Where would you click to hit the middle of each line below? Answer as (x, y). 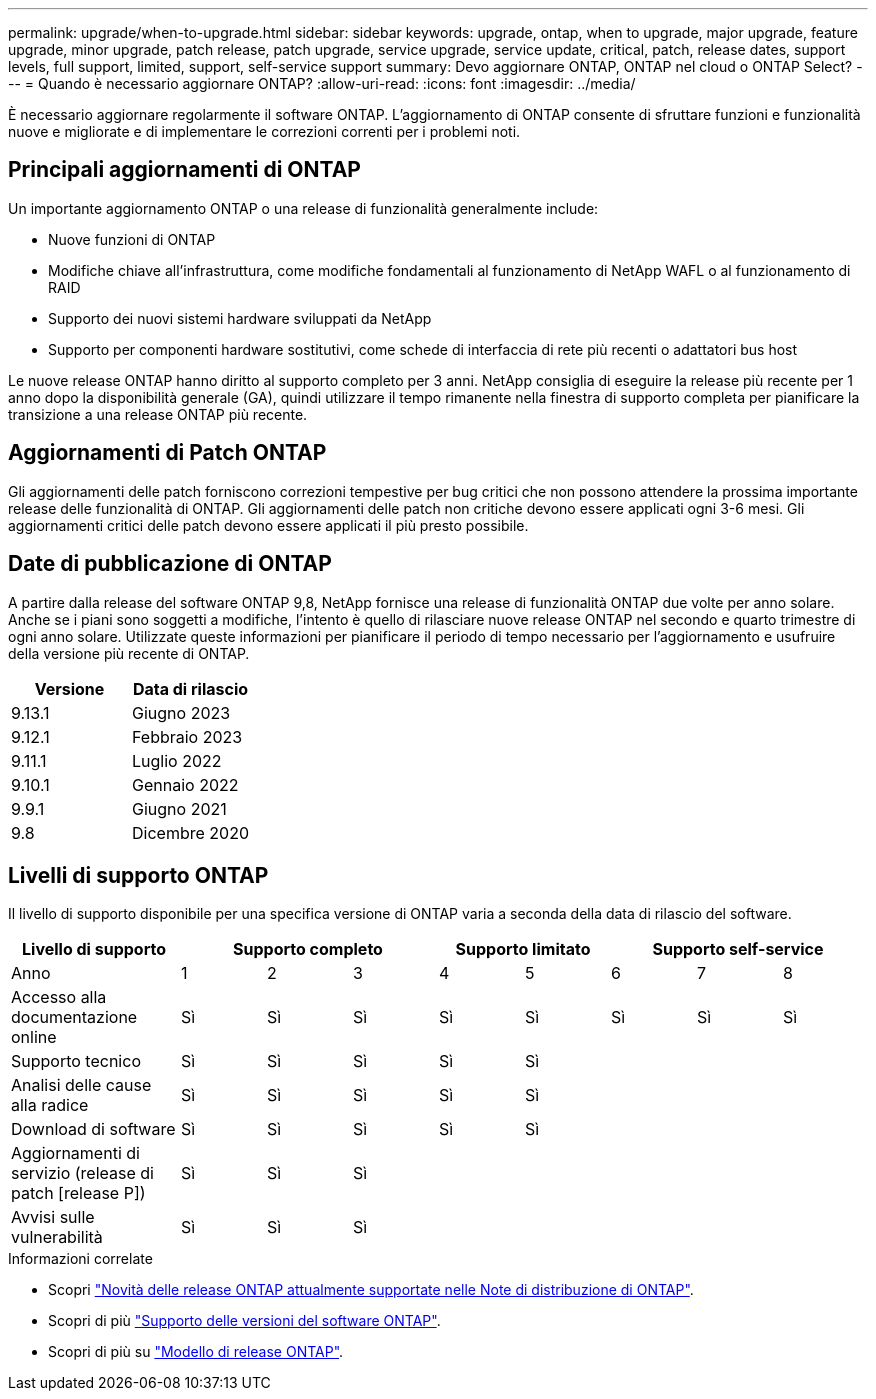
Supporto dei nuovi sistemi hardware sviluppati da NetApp (240, 318)
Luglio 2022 (177, 760)
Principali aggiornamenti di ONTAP (184, 170)
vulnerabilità (57, 1237)
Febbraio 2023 (187, 736)
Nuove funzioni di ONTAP (132, 239)
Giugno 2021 (179, 808)
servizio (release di (82, 1173)
